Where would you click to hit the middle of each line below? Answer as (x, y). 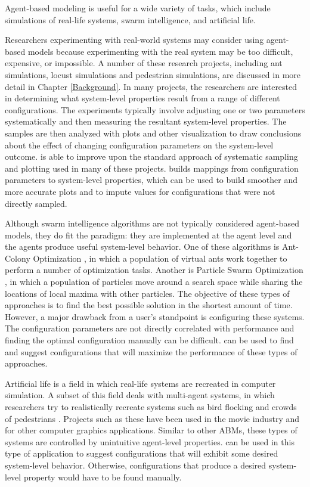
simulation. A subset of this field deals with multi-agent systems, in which (140, 395)
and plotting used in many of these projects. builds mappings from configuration (152, 168)
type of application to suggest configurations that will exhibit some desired (142, 453)
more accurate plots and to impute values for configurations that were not (140, 191)
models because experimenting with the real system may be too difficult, (160, 51)
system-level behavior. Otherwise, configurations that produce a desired (136, 465)
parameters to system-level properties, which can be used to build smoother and (151, 180)
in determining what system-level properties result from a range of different (142, 98)
